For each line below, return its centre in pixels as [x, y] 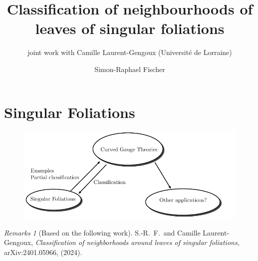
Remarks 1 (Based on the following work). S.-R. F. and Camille [102, 232]
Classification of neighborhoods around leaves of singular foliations [136, 242]
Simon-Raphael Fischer [130, 69]
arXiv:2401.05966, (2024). [43, 252]
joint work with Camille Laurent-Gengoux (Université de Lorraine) [130, 52]
